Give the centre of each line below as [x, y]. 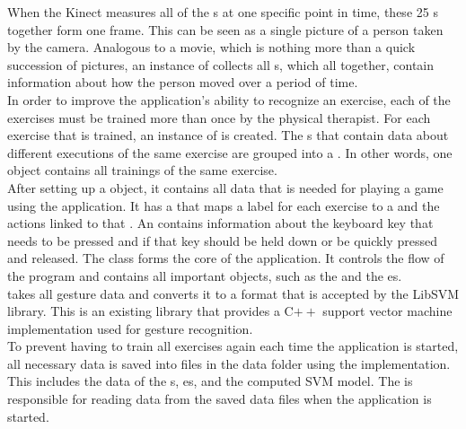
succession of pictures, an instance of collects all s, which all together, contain [221, 64]
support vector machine [387, 311]
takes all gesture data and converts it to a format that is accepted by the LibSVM [233, 293]
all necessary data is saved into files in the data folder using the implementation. [229, 363]
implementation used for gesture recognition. [130, 328]
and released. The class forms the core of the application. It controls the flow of [226, 258]
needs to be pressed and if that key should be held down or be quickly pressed [222, 240]
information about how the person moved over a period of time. [183, 82]
